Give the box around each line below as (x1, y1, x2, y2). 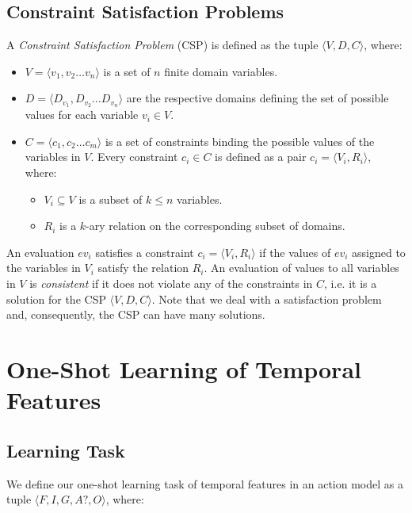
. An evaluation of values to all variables (204, 259, 399, 276)
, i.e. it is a (324, 275, 377, 291)
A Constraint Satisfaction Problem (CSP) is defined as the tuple (6, 36, 319, 53)
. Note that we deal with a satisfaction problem (151, 290, 382, 307)
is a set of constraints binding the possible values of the (105, 132, 375, 149)
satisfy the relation (97, 259, 189, 276)
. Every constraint (90, 148, 178, 165)
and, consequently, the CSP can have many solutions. (6, 306, 265, 323)
